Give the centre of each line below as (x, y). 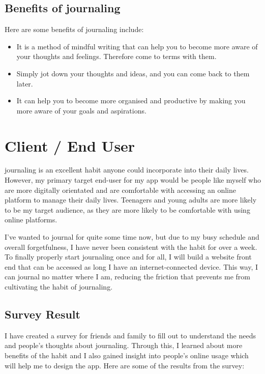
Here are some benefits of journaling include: (74, 29)
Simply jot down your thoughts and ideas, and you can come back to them (133, 73)
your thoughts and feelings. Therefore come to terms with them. (116, 56)
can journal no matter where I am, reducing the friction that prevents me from (127, 277)
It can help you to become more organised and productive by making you (131, 100)
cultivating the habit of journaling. (59, 287)
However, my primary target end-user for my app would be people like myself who (133, 180)
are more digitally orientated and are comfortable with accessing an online (120, 190)
